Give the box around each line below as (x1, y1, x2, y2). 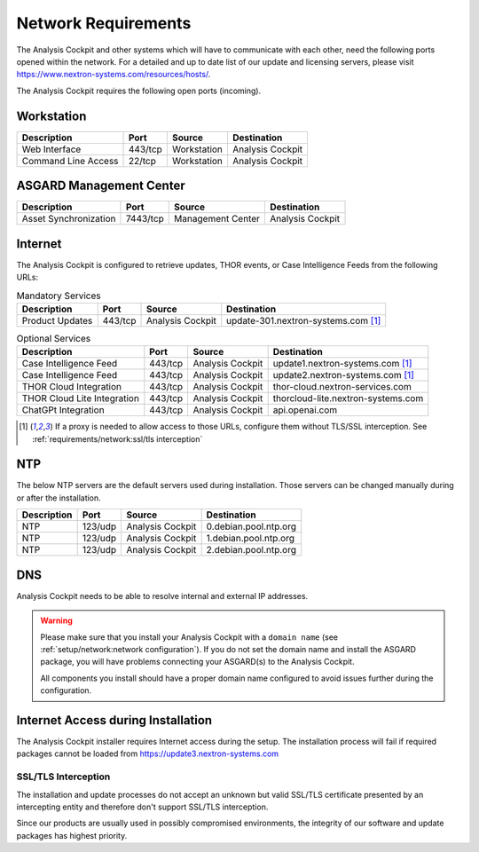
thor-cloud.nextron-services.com (272, 381, 412, 393)
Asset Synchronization (21, 213, 116, 225)
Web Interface (21, 143, 82, 155)
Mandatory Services (16, 289, 101, 302)
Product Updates (21, 314, 93, 327)
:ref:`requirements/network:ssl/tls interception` (32, 433, 203, 444)
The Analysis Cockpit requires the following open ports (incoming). (16, 85, 262, 96)
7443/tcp (125, 213, 164, 225)
